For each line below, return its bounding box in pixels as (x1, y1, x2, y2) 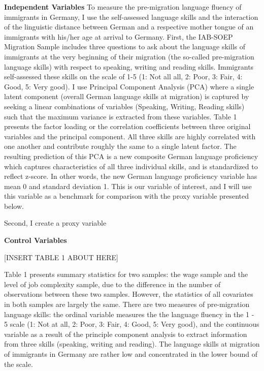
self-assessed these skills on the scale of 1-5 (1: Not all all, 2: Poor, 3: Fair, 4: (4, 71, 243, 82)
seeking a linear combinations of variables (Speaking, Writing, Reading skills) (4, 101, 245, 111)
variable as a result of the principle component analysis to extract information (4, 328, 247, 339)
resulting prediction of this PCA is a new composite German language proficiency (4, 150, 258, 161)
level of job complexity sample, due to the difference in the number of (4, 279, 221, 289)
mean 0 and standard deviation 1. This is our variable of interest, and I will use (4, 180, 252, 191)
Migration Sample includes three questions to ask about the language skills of (4, 41, 246, 52)
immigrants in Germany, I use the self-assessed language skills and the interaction (4, 11, 258, 22)
